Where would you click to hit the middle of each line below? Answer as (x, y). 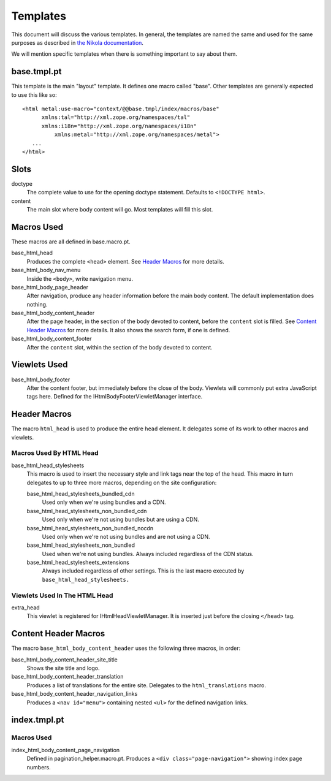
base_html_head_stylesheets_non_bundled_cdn (87, 511)
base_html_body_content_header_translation (67, 677)
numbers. (39, 767)
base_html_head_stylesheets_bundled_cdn (81, 493)
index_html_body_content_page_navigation (66, 750)
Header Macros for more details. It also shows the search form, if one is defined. (128, 330)
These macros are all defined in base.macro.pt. (71, 242)
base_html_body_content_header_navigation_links (74, 694)
